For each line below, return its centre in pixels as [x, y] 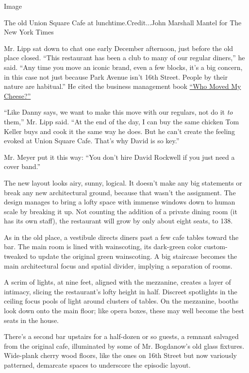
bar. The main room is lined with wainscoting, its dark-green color [103, 246]
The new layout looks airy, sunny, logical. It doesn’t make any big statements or [123, 182]
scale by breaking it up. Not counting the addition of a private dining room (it [121, 211]
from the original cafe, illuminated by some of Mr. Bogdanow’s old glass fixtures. [124, 346]
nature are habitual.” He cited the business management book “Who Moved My [123, 86]
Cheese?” [17, 95]
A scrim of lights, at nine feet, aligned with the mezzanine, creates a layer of [117, 282]
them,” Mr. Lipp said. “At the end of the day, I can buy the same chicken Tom [122, 121]
